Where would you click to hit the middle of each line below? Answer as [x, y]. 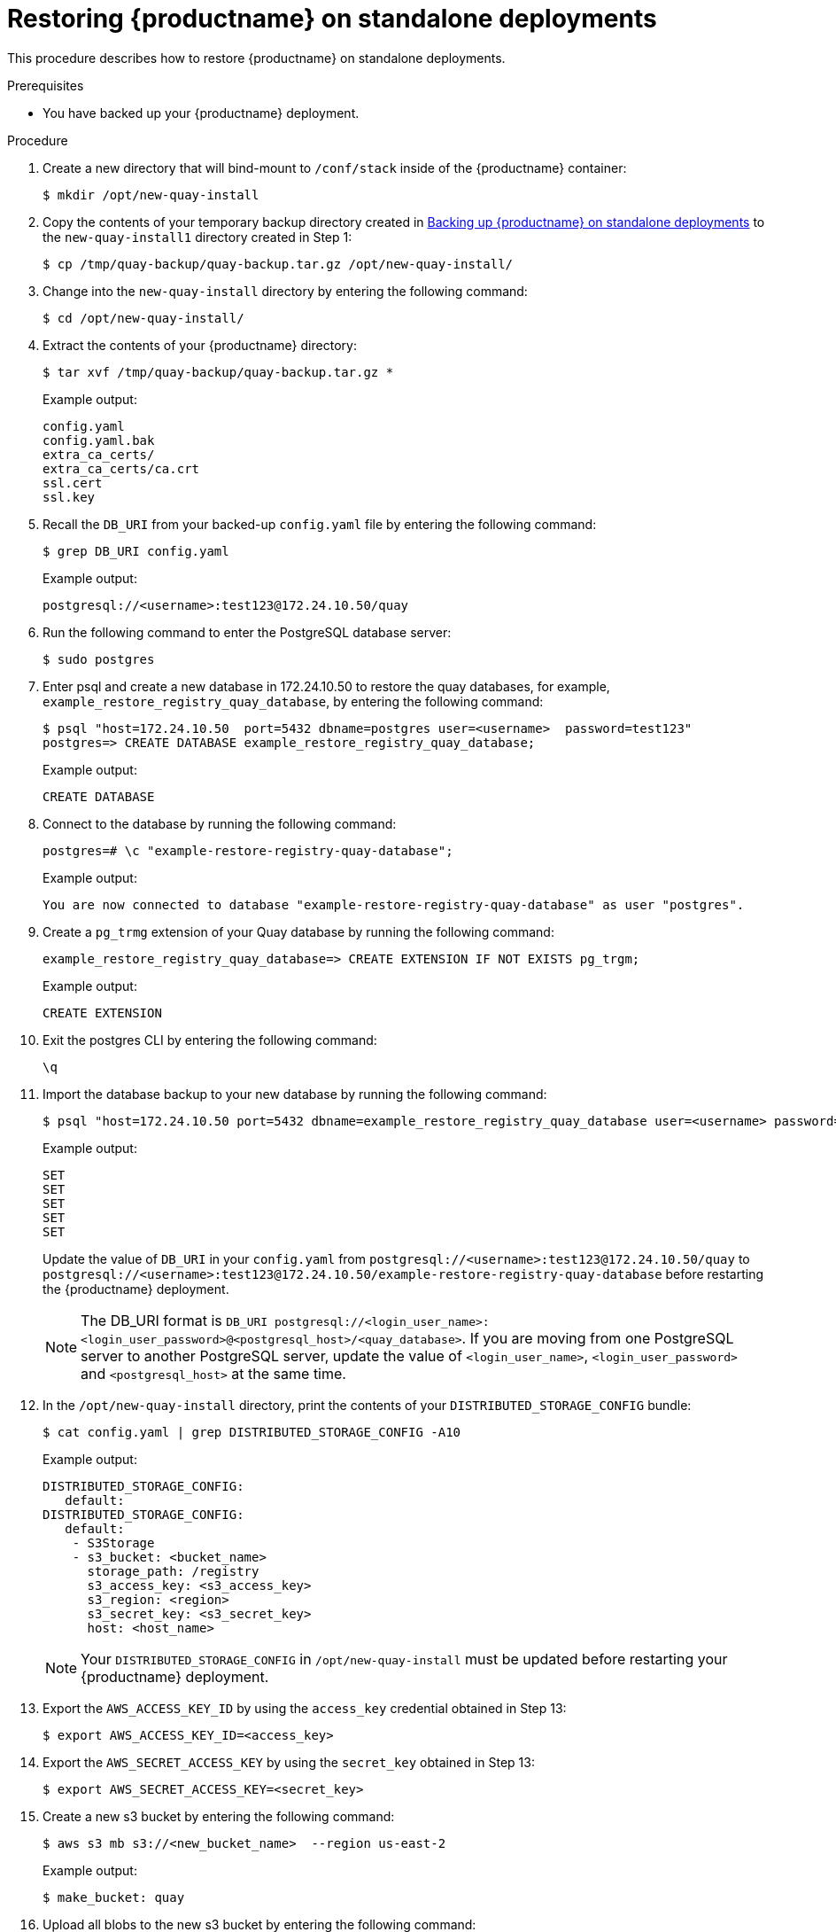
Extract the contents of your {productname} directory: [200, 345]
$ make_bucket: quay [114, 1897]
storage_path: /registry [173, 1571]
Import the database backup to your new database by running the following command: [295, 1094]
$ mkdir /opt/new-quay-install [151, 195]
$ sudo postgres [99, 659]
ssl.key [69, 497]
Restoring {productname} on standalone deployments [332, 19]
